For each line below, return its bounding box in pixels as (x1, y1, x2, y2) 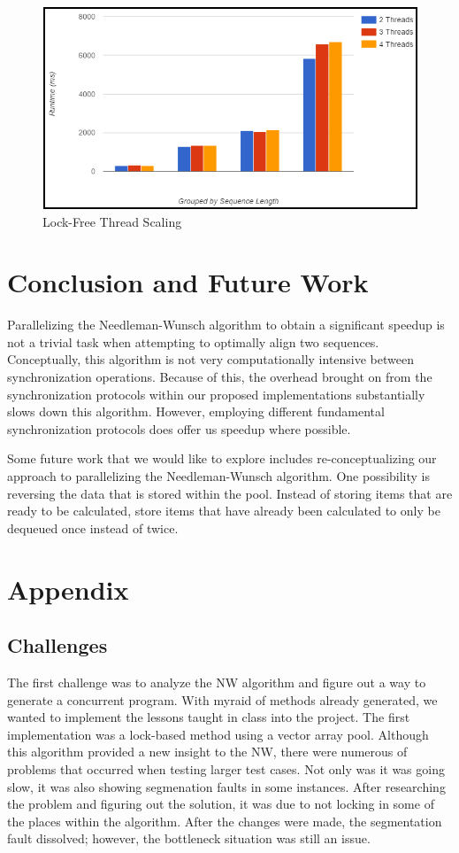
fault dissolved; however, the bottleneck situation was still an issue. (7, 829, 371, 848)
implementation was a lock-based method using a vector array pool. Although (7, 725, 429, 743)
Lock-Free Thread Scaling (42, 212, 182, 230)
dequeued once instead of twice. (7, 518, 179, 537)
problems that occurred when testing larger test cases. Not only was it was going (7, 759, 445, 778)
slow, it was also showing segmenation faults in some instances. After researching (7, 777, 446, 795)
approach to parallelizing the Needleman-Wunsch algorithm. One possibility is (7, 467, 431, 485)
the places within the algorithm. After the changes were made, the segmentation (7, 811, 442, 830)
